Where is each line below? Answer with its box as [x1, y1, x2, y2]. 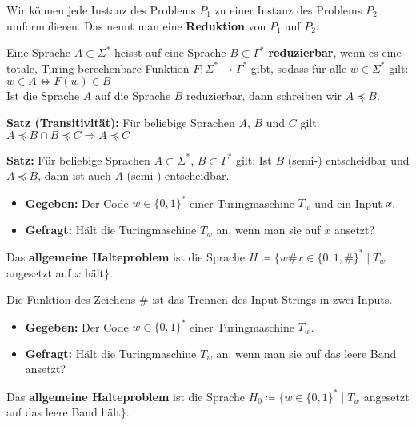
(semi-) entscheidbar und [287, 151, 410, 168]
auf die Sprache [94, 87, 171, 104]
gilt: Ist [235, 151, 272, 168]
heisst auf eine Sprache [114, 44, 226, 61]
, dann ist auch [38, 167, 111, 184]
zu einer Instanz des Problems [214, 2, 362, 18]
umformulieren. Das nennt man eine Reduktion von [6, 17, 266, 34]
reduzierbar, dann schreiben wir [186, 87, 342, 104]
